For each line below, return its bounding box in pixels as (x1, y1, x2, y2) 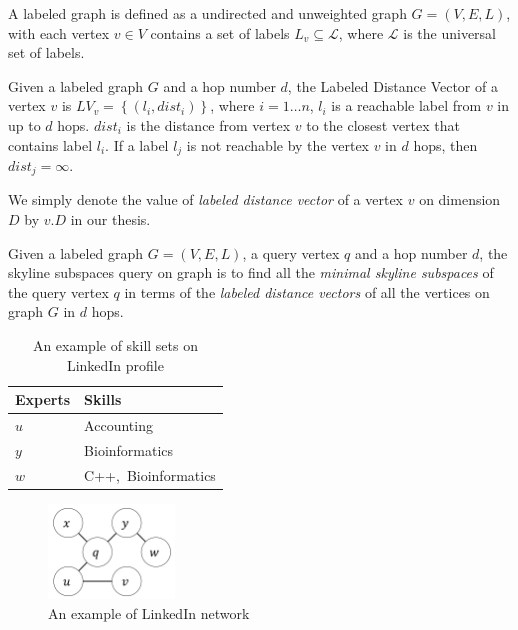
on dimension (419, 189, 501, 210)
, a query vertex (242, 242, 340, 263)
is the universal (403, 22, 497, 43)
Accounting (84, 415, 153, 436)
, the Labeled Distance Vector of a (287, 75, 498, 96)
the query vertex (8, 281, 109, 302)
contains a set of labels (150, 22, 290, 43)
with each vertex (8, 22, 110, 43)
